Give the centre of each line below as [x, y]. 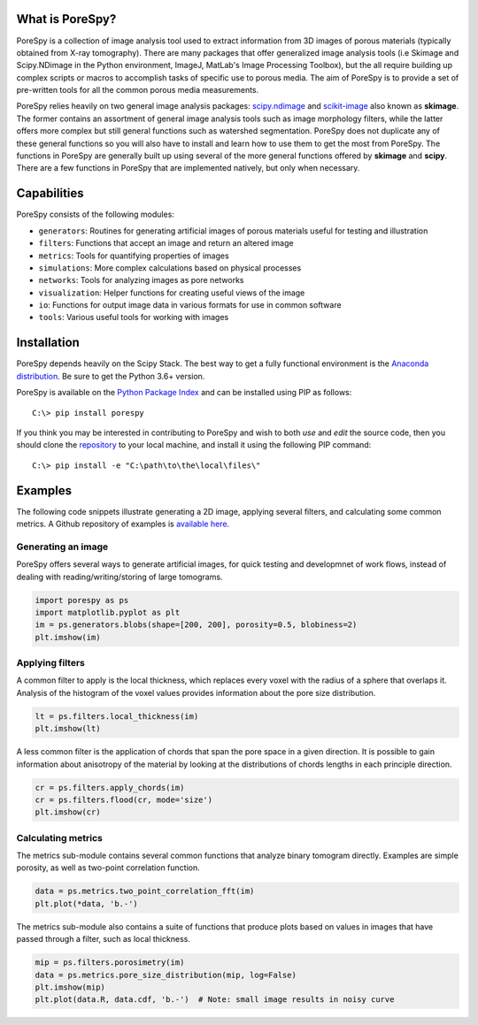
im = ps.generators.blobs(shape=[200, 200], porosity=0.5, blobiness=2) [196, 625]
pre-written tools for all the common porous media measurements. [138, 90]
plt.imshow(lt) [68, 729]
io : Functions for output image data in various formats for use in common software [190, 305]
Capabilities [50, 193]
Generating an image [62, 547]
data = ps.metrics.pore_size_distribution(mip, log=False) [166, 975]
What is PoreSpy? [66, 19]
